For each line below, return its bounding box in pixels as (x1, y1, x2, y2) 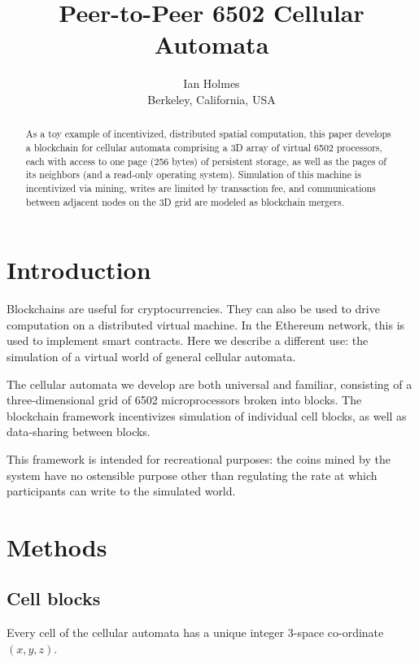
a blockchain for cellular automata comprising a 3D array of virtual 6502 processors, (25, 140, 382, 154)
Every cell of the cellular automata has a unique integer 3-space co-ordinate (7, 624, 384, 641)
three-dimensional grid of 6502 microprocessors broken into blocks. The (7, 391, 362, 408)
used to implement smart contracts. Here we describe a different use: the (7, 332, 369, 349)
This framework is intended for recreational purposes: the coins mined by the (7, 450, 391, 467)
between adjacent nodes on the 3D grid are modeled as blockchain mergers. (25, 194, 344, 208)
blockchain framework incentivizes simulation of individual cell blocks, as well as (7, 407, 407, 424)
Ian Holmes (183, 75, 240, 92)
